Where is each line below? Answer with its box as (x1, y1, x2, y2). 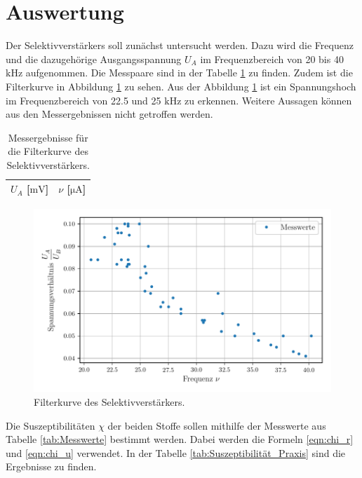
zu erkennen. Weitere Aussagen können (185, 93, 352, 107)
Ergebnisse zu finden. (6, 459, 97, 474)
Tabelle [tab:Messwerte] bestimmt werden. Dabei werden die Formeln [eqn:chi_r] (6, 432, 354, 446)
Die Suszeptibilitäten (6, 418, 95, 432)
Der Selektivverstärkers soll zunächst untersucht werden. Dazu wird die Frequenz (6, 38, 354, 53)
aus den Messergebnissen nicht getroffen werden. (6, 107, 213, 121)
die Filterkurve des (8, 144, 88, 158)
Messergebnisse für (8, 130, 88, 144)
